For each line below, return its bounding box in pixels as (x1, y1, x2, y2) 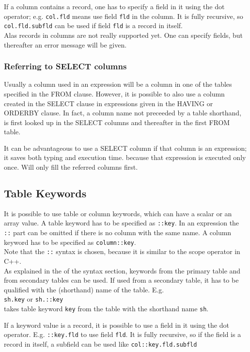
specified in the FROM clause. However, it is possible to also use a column (4, 88, 225, 98)
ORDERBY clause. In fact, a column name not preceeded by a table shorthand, (4, 108, 242, 118)
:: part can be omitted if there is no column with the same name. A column (4, 227, 232, 238)
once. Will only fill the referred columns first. (4, 162, 138, 172)
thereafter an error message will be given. (4, 39, 127, 49)
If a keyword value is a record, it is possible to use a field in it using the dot (4, 320, 229, 330)
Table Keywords (4, 186, 87, 201)
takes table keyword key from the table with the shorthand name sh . (4, 304, 209, 314)
